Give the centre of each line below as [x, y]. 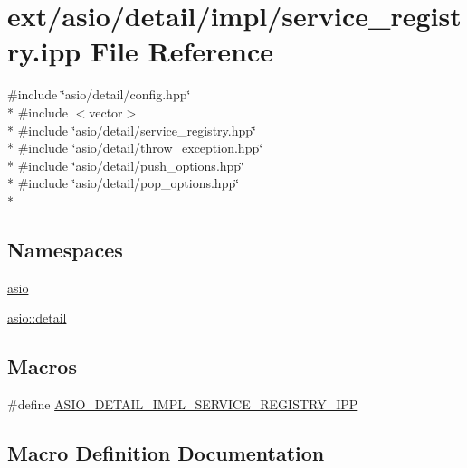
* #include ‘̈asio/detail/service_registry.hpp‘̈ [132, 130]
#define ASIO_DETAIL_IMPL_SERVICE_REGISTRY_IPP [183, 404]
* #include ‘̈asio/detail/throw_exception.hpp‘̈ [135, 148]
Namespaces [65, 249]
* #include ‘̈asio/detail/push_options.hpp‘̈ [126, 165]
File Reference [182, 51]
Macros [42, 366]
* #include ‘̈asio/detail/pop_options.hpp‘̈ [124, 183]
